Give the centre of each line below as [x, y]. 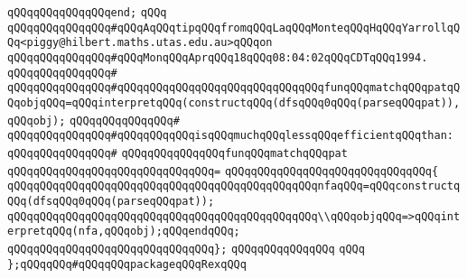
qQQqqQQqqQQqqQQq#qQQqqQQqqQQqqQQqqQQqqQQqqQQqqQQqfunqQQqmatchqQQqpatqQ [234, 88]
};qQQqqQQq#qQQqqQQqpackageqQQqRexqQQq [127, 264]
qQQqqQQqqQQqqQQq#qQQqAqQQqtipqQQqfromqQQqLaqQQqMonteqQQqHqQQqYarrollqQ [234, 28]
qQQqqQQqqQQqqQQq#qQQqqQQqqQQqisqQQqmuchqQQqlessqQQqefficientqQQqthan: [230, 136]
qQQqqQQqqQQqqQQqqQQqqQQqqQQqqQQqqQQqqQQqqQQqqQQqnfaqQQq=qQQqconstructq [234, 186]
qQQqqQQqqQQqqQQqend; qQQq [87, 13]
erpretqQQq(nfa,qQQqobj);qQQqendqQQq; [124, 232]
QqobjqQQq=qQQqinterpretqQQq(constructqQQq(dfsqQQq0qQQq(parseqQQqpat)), [234, 102]
